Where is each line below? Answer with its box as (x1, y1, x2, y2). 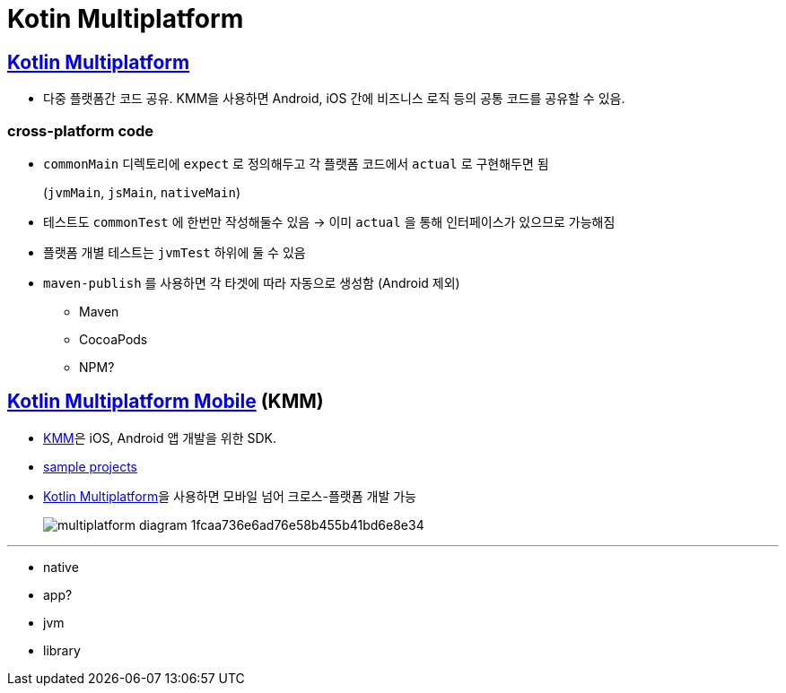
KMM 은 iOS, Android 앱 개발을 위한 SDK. (43, 429, 277, 446)
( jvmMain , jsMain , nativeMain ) (43, 184, 241, 200)
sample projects (43, 458, 137, 474)
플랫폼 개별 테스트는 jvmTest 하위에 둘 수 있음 (43, 244, 306, 260)
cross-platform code (7, 121, 154, 140)
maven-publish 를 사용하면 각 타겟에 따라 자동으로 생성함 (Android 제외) (43, 274, 460, 290)
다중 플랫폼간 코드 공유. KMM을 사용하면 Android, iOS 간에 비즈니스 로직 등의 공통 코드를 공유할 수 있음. (43, 91, 625, 107)
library (43, 642, 81, 658)
